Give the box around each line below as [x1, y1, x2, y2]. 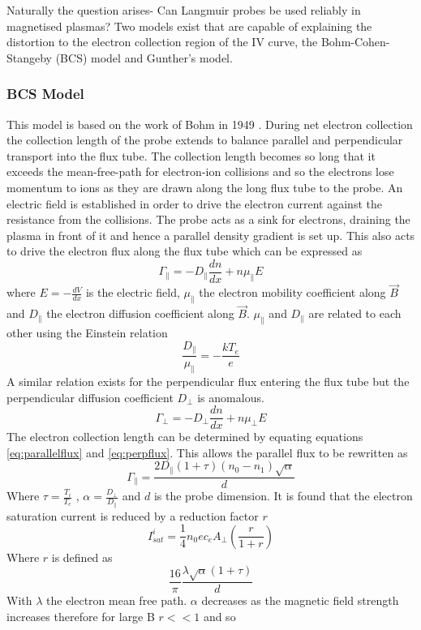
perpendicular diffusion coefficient [6, 388, 174, 405]
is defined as [51, 548, 113, 565]
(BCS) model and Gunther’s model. [55, 49, 233, 66]
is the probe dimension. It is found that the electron [153, 487, 413, 504]
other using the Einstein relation [6, 324, 168, 341]
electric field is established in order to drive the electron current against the [6, 195, 382, 212]
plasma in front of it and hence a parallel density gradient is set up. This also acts [6, 226, 415, 243]
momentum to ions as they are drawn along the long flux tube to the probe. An [6, 178, 403, 195]
